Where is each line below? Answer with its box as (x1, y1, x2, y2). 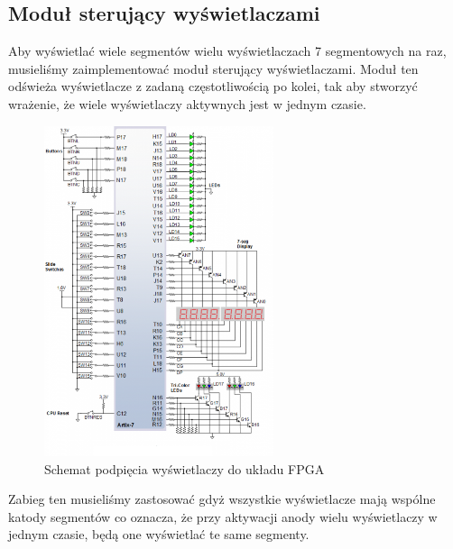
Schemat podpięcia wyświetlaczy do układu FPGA (44, 459, 325, 478)
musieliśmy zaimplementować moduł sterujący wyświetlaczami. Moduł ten (8, 59, 419, 78)
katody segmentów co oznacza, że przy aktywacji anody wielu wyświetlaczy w (8, 507, 438, 526)
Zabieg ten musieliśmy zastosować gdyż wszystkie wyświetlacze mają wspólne (8, 490, 436, 508)
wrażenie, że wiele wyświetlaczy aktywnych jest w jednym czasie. (8, 94, 366, 113)
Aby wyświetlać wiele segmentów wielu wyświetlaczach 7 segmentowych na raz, (8, 41, 447, 60)
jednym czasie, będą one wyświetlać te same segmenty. (8, 525, 310, 544)
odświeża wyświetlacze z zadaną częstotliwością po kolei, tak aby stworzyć (8, 77, 418, 96)
